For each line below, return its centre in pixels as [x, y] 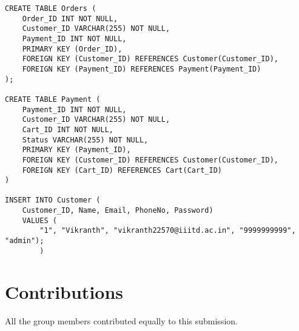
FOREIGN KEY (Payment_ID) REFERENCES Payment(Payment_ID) [142, 69]
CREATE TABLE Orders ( [51, 8]
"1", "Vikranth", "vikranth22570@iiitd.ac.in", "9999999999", [168, 231]
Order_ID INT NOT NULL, [70, 18]
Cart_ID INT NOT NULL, [68, 129]
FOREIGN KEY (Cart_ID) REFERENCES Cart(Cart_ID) [122, 170]
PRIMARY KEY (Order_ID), [72, 49]
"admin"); [25, 241]
